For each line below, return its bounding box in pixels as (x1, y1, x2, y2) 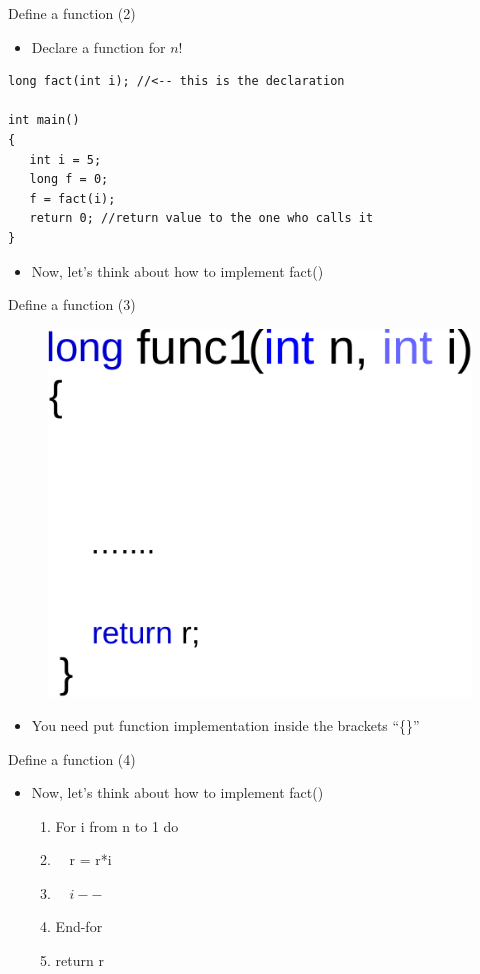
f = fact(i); (29, 191, 116, 206)
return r (55, 950, 104, 971)
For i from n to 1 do (55, 815, 179, 836)
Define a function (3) (8, 294, 136, 315)
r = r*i (69, 849, 112, 870)
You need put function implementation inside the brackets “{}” (31, 714, 420, 735)
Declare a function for (31, 36, 166, 57)
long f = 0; (29, 172, 109, 187)
